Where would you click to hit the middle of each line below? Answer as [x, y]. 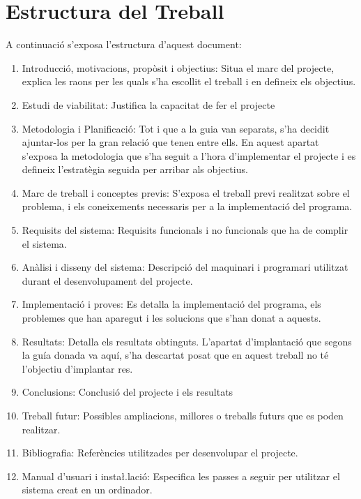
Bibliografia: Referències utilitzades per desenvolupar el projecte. [160, 453]
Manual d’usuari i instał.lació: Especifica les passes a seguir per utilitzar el [181, 476]
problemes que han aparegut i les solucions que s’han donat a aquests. [171, 318]
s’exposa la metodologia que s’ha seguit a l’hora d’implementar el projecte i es [189, 155]
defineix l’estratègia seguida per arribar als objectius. [135, 169]
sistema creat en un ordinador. [87, 490]
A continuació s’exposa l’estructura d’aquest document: [124, 44]
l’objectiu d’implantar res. [77, 368]
